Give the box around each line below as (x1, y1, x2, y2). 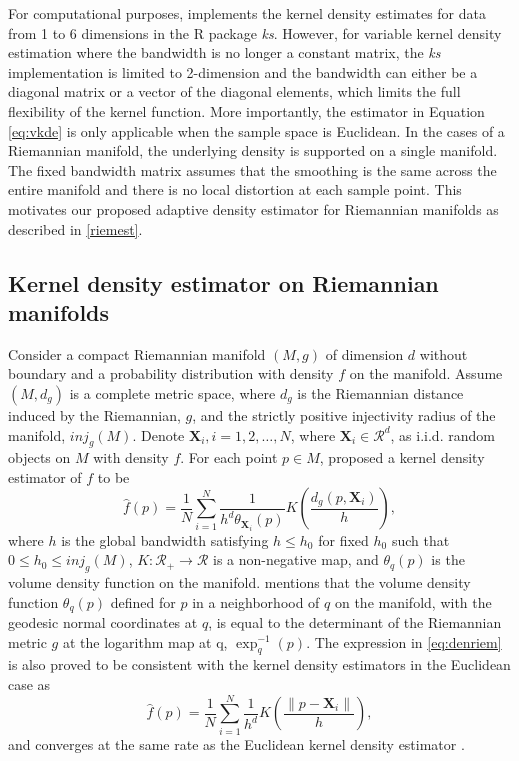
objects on (8, 447, 71, 468)
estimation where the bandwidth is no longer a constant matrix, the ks (8, 42, 441, 63)
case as (8, 673, 51, 694)
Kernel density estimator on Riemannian (8, 267, 439, 298)
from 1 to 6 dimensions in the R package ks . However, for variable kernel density (8, 22, 502, 43)
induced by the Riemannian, (8, 404, 181, 425)
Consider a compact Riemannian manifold (8, 343, 266, 364)
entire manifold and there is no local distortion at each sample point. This (8, 179, 462, 200)
